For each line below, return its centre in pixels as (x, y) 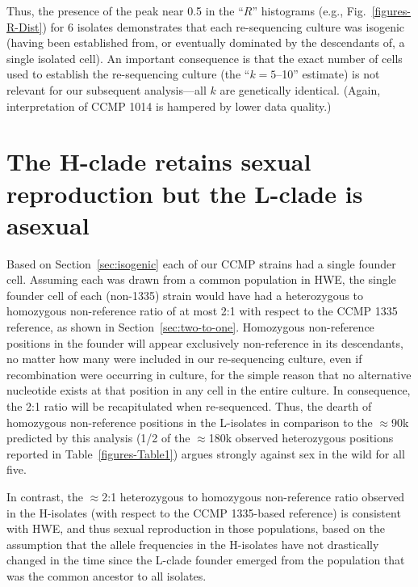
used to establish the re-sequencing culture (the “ (128, 74)
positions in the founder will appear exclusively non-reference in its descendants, (205, 342)
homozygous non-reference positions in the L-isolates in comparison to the (190, 422)
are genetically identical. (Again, (300, 89)
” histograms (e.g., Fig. (309, 11)
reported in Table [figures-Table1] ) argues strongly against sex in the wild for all (206, 453)
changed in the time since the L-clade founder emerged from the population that (206, 560)
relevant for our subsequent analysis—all (107, 89)
